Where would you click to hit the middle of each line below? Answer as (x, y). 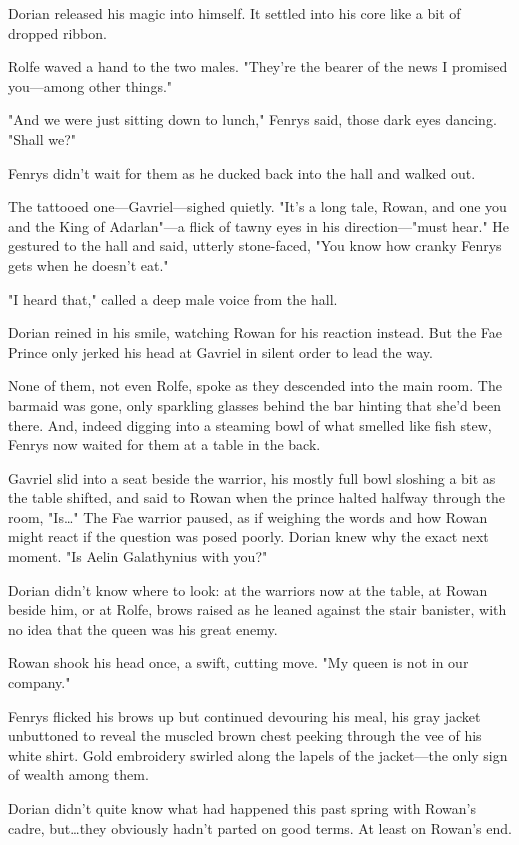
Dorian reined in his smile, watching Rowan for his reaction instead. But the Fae (255, 332)
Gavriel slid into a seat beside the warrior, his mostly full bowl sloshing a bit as (252, 477)
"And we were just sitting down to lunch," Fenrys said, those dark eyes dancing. (252, 119)
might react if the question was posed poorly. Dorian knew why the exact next (248, 536)
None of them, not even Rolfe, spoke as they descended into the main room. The (255, 385)
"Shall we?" (42, 138)
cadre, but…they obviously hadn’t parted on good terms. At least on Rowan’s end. (260, 827)
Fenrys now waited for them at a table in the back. (164, 444)
